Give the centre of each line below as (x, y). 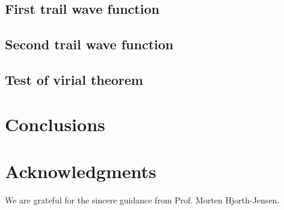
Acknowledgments (81, 171)
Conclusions (55, 124)
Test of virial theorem (74, 79)
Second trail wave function (89, 44)
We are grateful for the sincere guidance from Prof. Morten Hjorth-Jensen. (142, 199)
